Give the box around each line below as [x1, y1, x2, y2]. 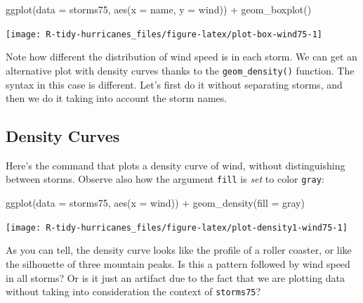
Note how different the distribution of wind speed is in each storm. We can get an [6, 49, 357, 64]
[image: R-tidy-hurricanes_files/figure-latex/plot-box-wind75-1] [6, 29, 323, 39]
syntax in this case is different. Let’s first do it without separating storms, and [6, 77, 343, 91]
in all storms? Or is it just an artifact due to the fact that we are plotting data [6, 270, 345, 285]
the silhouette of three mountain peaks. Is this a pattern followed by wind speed [6, 256, 350, 271]
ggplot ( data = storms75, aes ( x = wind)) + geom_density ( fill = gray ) [6, 195, 305, 210]
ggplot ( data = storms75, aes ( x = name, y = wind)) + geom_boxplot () [6, 2, 312, 16]
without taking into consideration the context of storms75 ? [6, 284, 261, 299]
